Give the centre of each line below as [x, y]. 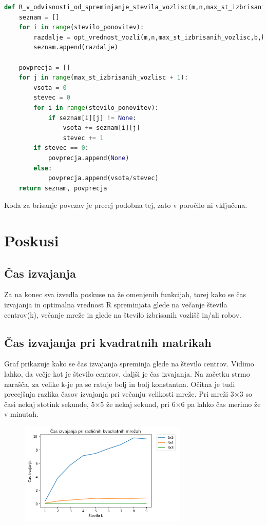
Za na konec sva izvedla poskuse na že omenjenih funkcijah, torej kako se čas [125, 294]
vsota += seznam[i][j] [101, 128]
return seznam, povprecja [63, 188]
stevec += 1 [83, 138]
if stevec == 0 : [61, 148]
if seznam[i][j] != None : [92, 118]
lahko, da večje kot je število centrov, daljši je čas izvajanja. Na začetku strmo [127, 374]
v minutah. [21, 414]
